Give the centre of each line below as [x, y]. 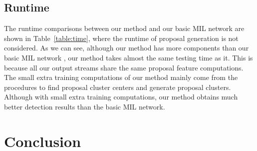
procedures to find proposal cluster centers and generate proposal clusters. [118, 87]
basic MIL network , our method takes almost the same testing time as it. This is [128, 57]
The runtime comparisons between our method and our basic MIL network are [124, 28]
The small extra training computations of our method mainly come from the [121, 77]
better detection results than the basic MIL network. [85, 106]
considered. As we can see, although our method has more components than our [127, 48]
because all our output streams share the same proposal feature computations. [124, 67]
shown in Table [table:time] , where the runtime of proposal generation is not [121, 38]
